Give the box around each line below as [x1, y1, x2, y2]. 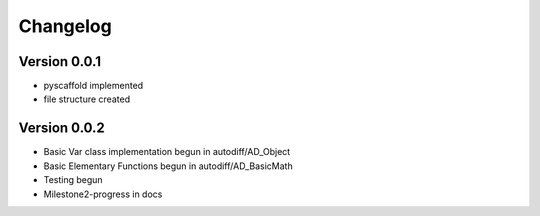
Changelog [18, 15, 112, 37]
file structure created [43, 93, 130, 105]
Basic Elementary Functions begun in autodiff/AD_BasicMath [43, 160, 294, 172]
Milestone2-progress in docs [43, 188, 163, 200]
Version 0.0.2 [18, 120, 105, 137]
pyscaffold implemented [43, 80, 144, 92]
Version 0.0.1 [18, 53, 102, 70]
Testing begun [43, 174, 104, 186]
